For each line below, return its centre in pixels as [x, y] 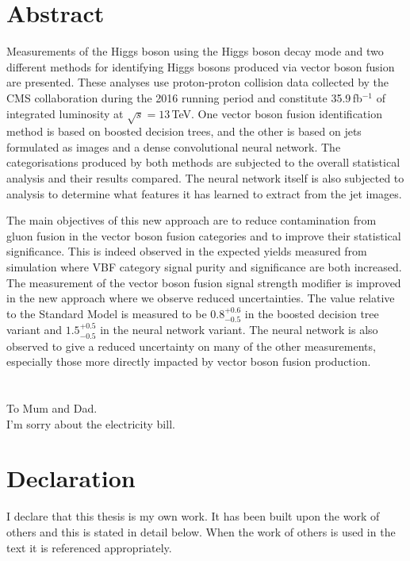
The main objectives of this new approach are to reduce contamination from [192, 220]
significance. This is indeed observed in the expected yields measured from [187, 251]
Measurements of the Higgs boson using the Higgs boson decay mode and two [195, 51]
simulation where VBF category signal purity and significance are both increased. [204, 267]
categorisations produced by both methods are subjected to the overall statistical [203, 162]
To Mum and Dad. [52, 408]
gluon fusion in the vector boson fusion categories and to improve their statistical [204, 235]
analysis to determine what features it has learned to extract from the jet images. [204, 193]
